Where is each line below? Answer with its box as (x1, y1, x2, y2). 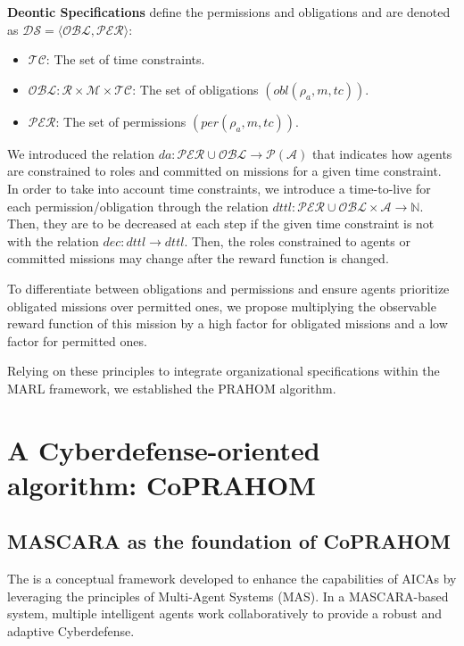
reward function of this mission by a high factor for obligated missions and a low (7, 314, 448, 333)
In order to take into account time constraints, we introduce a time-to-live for (7, 178, 431, 197)
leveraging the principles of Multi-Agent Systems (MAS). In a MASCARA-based (7, 586, 449, 605)
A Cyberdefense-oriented (7, 431, 320, 468)
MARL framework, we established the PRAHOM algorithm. (7, 378, 336, 397)
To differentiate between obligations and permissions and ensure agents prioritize (7, 278, 450, 297)
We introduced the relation (7, 144, 154, 162)
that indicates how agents (311, 144, 452, 162)
